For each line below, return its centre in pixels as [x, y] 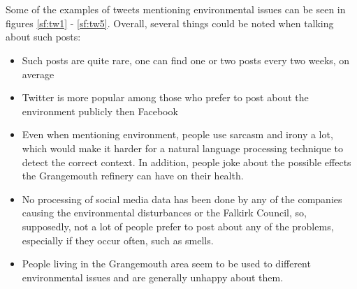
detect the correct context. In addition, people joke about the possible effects [187, 162]
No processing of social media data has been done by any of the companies [182, 199]
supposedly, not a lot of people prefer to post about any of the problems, [178, 226]
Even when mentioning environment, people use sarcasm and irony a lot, [177, 134]
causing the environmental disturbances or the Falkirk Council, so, [164, 213]
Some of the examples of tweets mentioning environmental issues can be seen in [176, 9]
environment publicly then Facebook [100, 111]
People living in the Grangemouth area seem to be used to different [166, 264]
